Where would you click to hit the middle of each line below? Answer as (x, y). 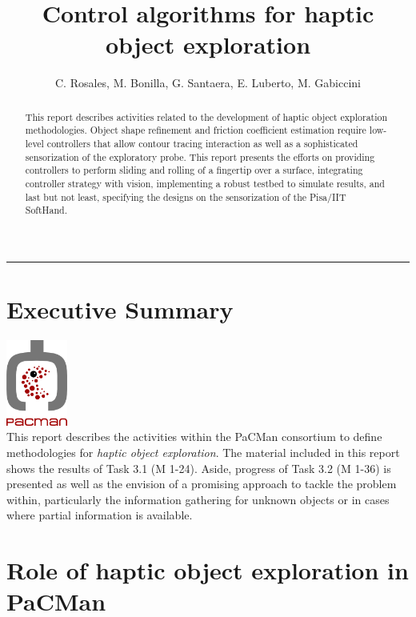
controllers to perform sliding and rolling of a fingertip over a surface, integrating (194, 170)
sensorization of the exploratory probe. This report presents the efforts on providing (200, 156)
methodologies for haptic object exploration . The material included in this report (203, 452)
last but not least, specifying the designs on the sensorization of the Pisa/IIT (186, 196)
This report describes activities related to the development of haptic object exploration (206, 116)
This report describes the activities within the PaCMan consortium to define (194, 437)
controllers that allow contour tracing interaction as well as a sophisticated (202, 144)
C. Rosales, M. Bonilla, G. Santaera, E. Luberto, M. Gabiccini (208, 83)
